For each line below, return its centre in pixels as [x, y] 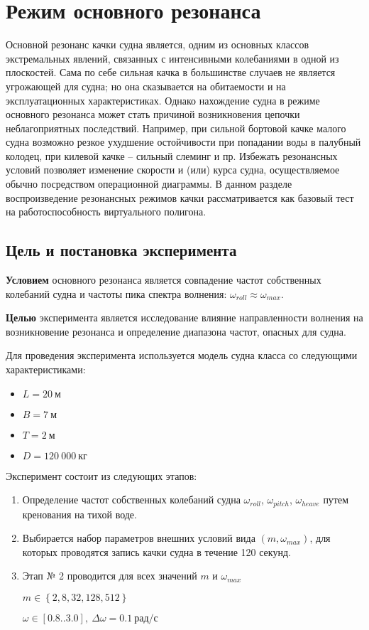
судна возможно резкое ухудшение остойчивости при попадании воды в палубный [183, 142]
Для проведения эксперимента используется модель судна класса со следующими [182, 355]
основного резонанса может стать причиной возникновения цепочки [153, 114]
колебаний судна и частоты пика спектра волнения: [116, 293]
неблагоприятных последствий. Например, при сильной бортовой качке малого [176, 128]
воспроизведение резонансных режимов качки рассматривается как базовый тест [180, 197]
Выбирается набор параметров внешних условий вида [139, 538]
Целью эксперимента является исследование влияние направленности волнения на [184, 317]
